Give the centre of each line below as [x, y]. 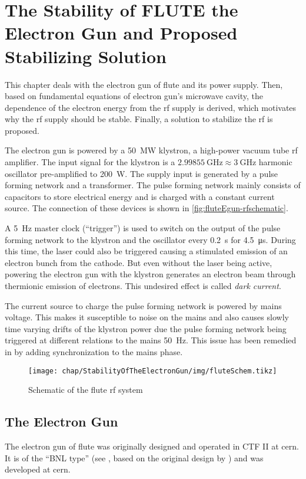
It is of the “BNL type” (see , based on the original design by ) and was [134, 457]
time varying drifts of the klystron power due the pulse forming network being [146, 328]
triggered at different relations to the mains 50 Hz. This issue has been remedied [151, 340]
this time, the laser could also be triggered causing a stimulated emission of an [146, 251]
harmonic [275, 162]
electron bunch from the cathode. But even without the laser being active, [139, 262]
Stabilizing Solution [86, 56]
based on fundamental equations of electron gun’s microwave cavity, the [134, 96]
